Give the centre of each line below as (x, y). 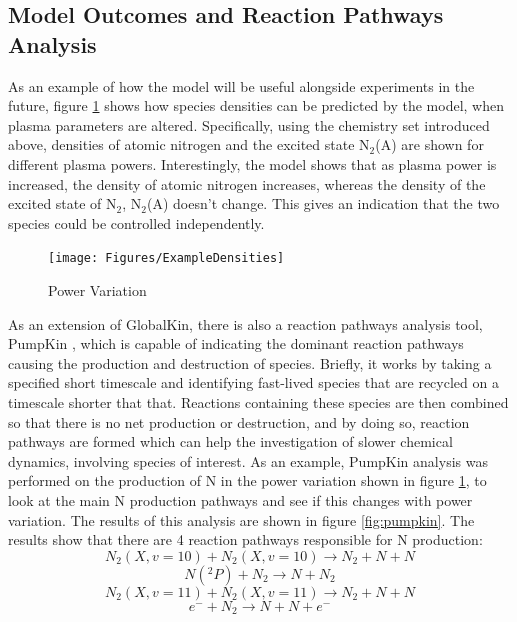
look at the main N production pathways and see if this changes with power (240, 499)
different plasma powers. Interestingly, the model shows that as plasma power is (252, 163)
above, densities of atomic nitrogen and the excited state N (189, 144)
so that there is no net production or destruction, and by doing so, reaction (239, 421)
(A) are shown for (429, 144)
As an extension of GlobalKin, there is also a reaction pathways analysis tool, (245, 323)
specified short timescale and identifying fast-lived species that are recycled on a (253, 382)
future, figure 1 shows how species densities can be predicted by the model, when (256, 105)
